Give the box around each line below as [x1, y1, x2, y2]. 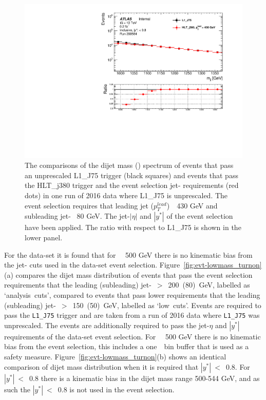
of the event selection [166, 211, 233, 221]
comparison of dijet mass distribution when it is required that [4, 361, 199, 372]
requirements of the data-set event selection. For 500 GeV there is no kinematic [4, 331, 261, 341]
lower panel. [25, 232, 63, 243]
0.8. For [225, 361, 250, 372]
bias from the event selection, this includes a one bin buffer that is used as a [4, 341, 249, 352]
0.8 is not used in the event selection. [58, 384, 175, 394]
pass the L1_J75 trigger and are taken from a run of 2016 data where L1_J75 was [4, 310, 260, 320]
